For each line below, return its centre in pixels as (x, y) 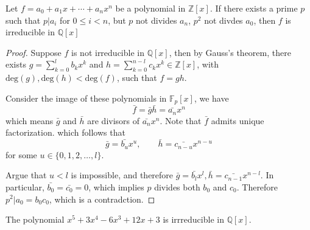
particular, (25, 186)
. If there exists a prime (254, 8)
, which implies (116, 186)
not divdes (224, 20)
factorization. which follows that (65, 132)
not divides (157, 20)
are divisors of (114, 120)
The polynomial (35, 219)
